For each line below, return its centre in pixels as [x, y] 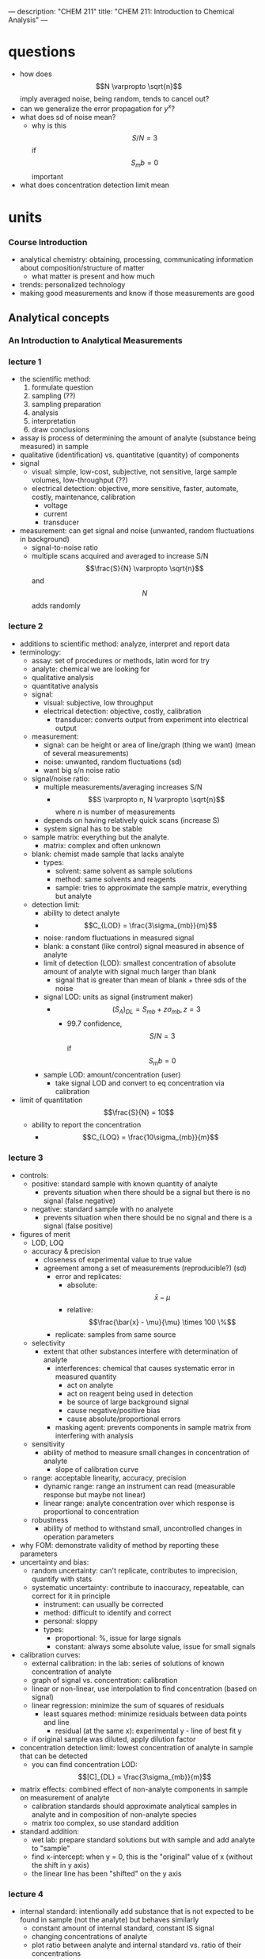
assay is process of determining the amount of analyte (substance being [138, 438]
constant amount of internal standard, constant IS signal [123, 1928]
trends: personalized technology [72, 284]
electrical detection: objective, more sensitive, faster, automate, [135, 489]
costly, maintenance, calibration [83, 497]
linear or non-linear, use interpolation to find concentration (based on [144, 1688]
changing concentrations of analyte [89, 1936]
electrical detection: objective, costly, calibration [122, 711]
